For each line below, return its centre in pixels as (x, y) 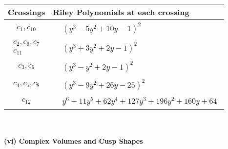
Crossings (27, 12)
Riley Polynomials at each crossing (121, 12)
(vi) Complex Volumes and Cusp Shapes (73, 141)
